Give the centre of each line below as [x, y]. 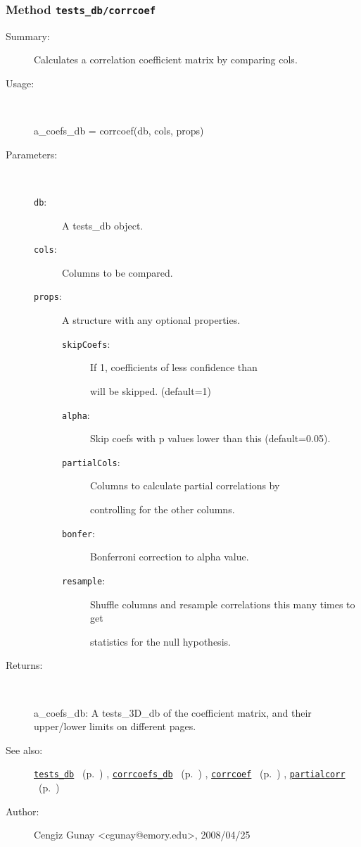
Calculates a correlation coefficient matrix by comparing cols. [166, 59]
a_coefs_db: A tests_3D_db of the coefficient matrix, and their [173, 712]
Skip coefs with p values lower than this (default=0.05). [210, 438]
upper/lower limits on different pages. [115, 726]
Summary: [28, 36]
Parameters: [32, 154]
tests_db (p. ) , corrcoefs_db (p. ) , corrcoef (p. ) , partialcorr [190, 773]
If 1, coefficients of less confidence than [174, 367]
